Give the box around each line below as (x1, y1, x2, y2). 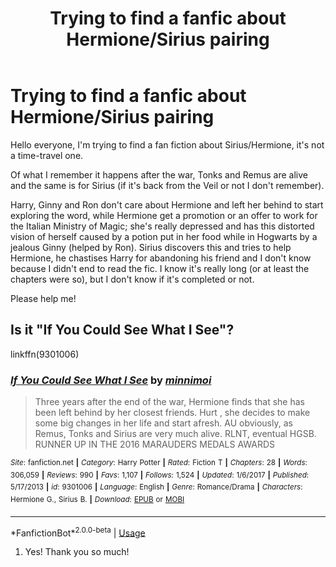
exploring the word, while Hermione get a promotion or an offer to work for (10, 209, 318, 221)
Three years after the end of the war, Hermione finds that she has (34, 396, 305, 408)
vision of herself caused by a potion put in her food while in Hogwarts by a (10, 230, 318, 242)
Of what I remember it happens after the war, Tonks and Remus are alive (10, 168, 308, 181)
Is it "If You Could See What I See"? (10, 322, 235, 339)
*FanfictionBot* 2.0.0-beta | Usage (10, 525, 146, 539)
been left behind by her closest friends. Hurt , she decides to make (34, 407, 311, 419)
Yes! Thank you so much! (24, 546, 130, 558)
